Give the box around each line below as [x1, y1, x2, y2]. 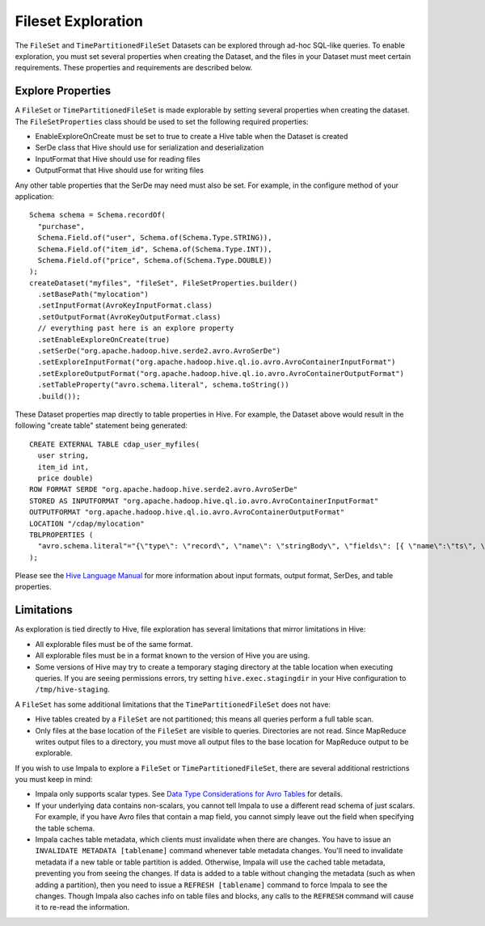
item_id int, [37, 462, 90, 471]
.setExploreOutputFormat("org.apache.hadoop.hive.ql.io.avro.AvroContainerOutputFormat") [37, 369, 404, 378]
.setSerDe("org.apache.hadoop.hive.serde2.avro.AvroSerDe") [37, 346, 281, 356]
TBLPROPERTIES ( [29, 530, 94, 539]
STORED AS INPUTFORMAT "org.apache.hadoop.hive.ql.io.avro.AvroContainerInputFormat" [29, 496, 379, 505]
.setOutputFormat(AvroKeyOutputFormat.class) [37, 312, 221, 321]
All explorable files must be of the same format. [35, 639, 193, 649]
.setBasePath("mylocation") [37, 290, 150, 299]
